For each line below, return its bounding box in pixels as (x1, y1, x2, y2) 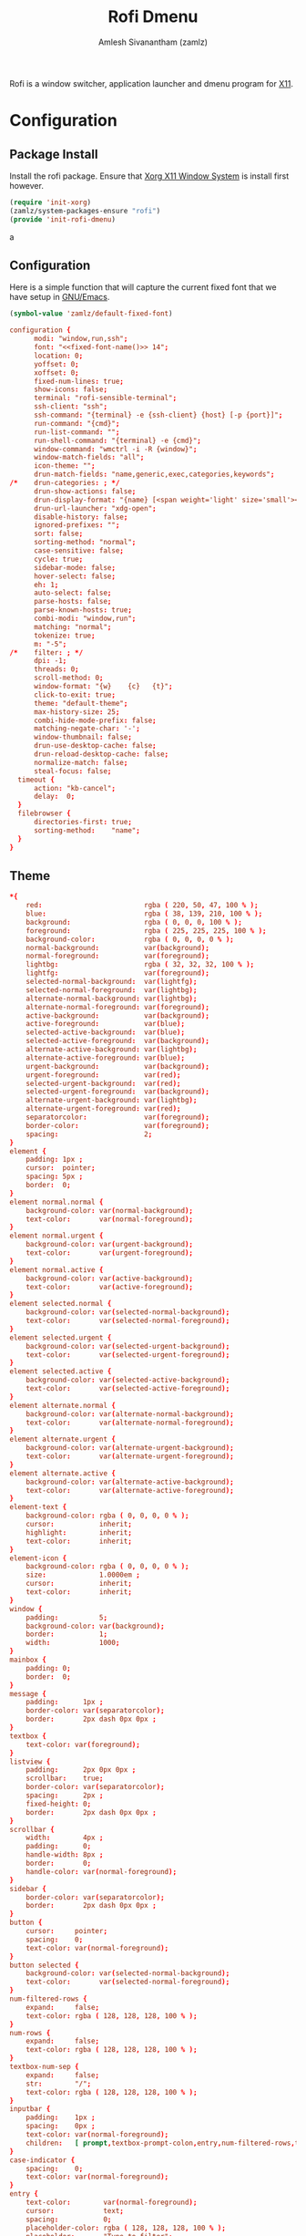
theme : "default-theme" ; (33, 699, 128, 708)
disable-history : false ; (33, 512, 128, 522)
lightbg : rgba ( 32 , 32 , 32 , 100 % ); (25, 960, 255, 969)
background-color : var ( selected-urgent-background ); (25, 1341, 230, 1351)
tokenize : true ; (33, 631, 96, 640)
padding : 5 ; (25, 1612, 107, 1622)
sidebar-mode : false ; (33, 563, 117, 572)
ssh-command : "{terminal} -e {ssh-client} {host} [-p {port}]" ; (33, 410, 283, 419)
